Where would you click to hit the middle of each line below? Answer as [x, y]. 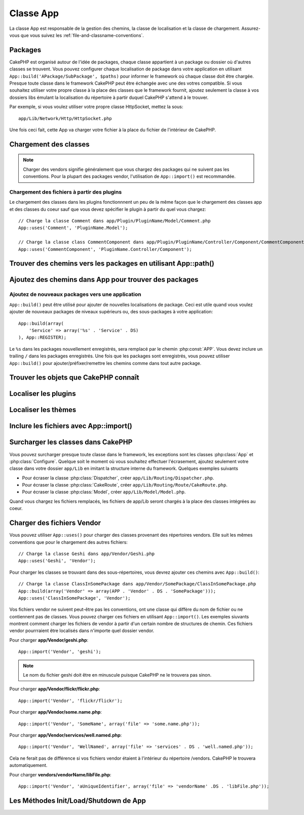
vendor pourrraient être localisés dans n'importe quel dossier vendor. [82, 631]
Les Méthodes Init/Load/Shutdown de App [78, 801]
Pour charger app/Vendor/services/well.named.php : [66, 735]
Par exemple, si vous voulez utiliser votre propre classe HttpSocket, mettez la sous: [96, 107]
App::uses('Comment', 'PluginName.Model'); [73, 228]
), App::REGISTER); [43, 338]
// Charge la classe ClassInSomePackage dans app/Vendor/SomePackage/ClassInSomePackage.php [137, 584]
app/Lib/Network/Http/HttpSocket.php [65, 118]
